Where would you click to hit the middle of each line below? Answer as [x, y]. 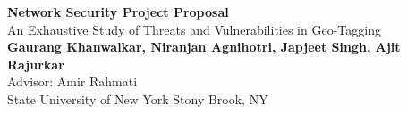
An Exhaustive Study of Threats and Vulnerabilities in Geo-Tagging [194, 29]
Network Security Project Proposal [118, 12]
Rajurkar [36, 64]
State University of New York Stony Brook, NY [138, 98]
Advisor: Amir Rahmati [72, 81]
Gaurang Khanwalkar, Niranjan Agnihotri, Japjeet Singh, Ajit [204, 47]
